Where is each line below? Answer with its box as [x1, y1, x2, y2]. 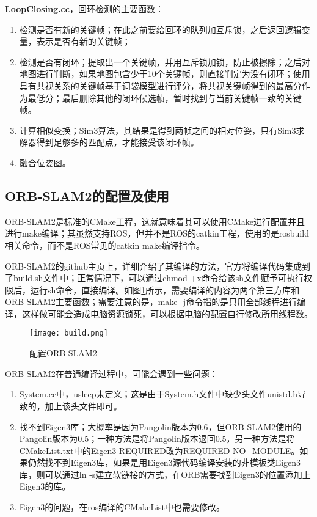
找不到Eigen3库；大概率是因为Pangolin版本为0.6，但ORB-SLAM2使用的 [19, 420, 302, 433]
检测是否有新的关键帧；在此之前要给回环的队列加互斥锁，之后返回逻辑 [19, 23, 302, 35]
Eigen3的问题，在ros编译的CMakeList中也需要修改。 [19, 501, 225, 513]
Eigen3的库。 [19, 480, 71, 493]
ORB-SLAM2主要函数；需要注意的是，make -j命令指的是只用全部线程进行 [5, 295, 297, 308]
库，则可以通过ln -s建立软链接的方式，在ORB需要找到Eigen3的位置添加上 [19, 468, 311, 480]
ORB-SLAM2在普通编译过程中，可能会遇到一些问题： [5, 367, 218, 380]
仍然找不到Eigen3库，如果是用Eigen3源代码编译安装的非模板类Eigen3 [27, 456, 301, 469]
